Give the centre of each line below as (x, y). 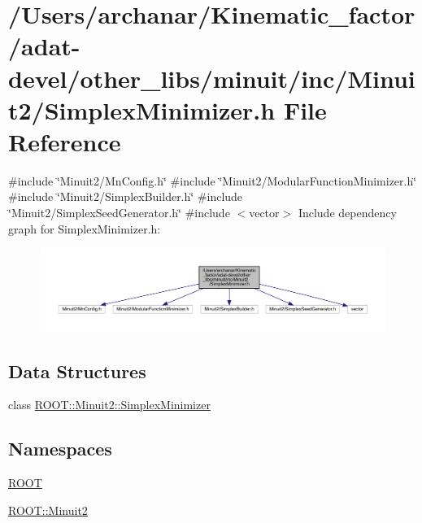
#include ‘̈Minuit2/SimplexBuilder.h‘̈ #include (126, 196)
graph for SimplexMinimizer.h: (85, 228)
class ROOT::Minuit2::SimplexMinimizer (109, 405)
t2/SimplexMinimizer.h (142, 109)
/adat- (44, 46)
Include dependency (347, 213)
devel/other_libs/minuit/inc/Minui (212, 78)
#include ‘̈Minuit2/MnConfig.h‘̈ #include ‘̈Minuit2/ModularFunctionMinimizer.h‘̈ (213, 180)
